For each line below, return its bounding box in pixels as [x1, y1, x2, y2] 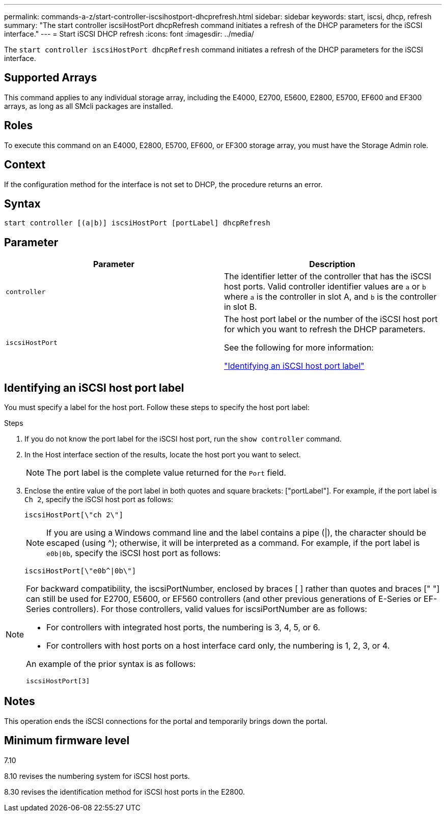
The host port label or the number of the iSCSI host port [224, 314, 438, 325]
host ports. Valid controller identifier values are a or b [224, 281, 426, 292]
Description [309, 259, 355, 270]
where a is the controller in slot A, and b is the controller [224, 292, 437, 302]
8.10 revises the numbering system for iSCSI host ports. [4, 771, 190, 780]
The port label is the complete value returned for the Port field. [46, 468, 286, 478]
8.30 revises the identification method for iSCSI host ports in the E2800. [4, 787, 245, 796]
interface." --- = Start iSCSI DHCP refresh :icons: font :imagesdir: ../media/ [4, 30, 254, 38]
